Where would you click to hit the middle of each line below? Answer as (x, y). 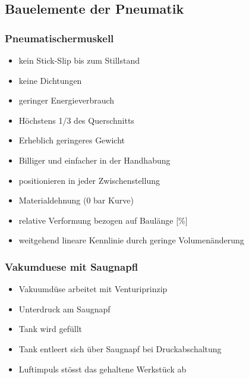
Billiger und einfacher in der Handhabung (94, 160)
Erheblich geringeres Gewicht (72, 140)
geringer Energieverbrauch (67, 100)
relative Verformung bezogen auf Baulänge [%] (103, 220)
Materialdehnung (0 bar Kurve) (76, 200)
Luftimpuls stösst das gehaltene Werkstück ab (103, 369)
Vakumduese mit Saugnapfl (72, 266)
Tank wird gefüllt (51, 329)
